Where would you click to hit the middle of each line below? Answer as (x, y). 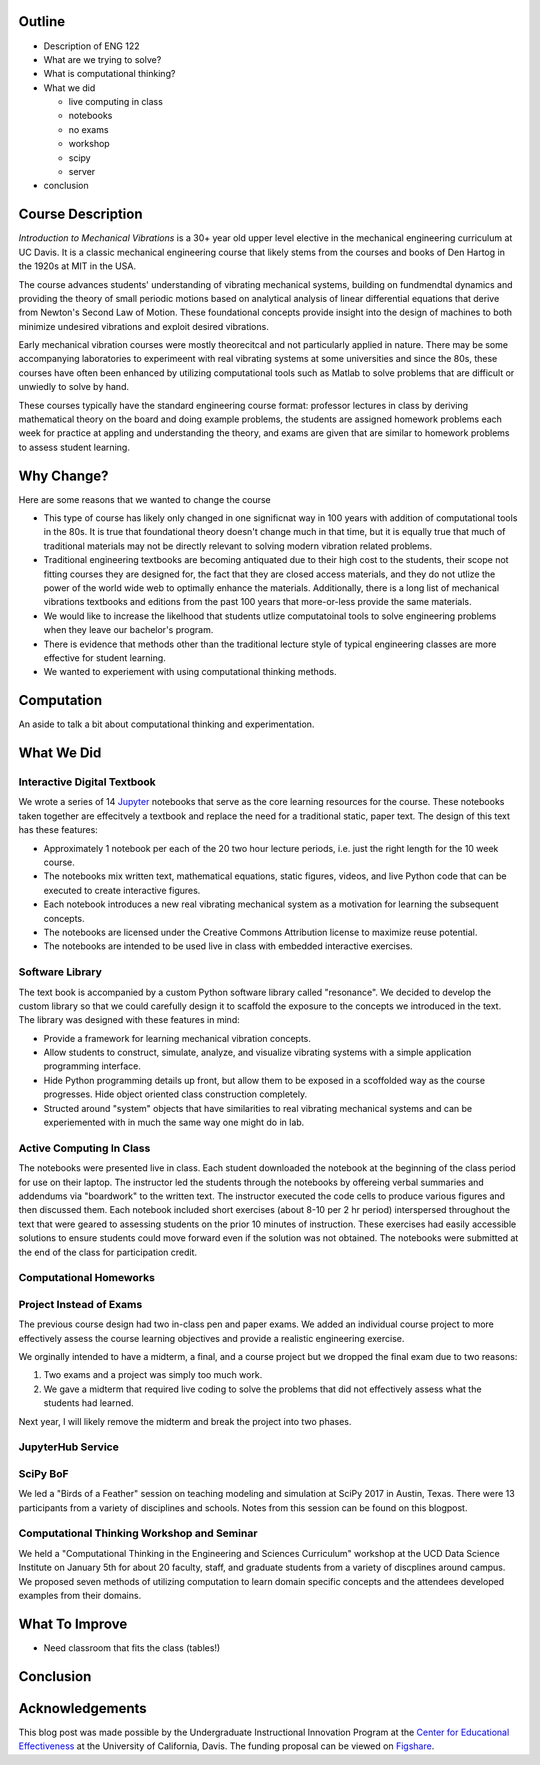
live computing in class (116, 102)
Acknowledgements (82, 1708)
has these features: (58, 830)
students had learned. (88, 1403)
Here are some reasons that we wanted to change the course (144, 499)
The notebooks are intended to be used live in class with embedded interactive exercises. (228, 946)
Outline (41, 21)
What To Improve (73, 1623)
